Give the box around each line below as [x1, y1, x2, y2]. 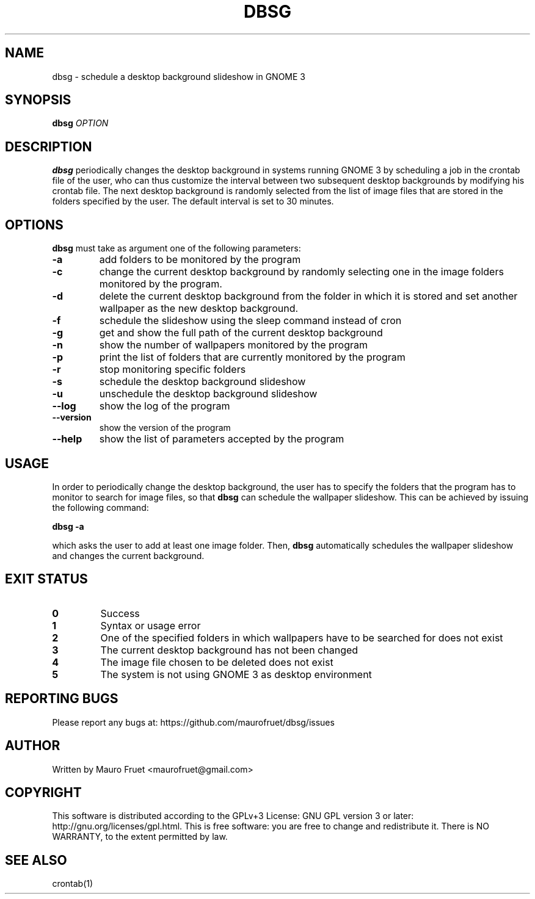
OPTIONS [5, 217, 64, 233]
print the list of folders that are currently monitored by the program [99, 351, 406, 364]
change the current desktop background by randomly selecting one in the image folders [99, 265, 504, 278]
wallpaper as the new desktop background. [99, 302, 299, 315]
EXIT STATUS [5, 571, 88, 587]
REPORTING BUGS [5, 691, 118, 707]
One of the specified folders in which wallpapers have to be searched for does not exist [100, 631, 503, 644]
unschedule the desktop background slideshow [99, 388, 318, 400]
